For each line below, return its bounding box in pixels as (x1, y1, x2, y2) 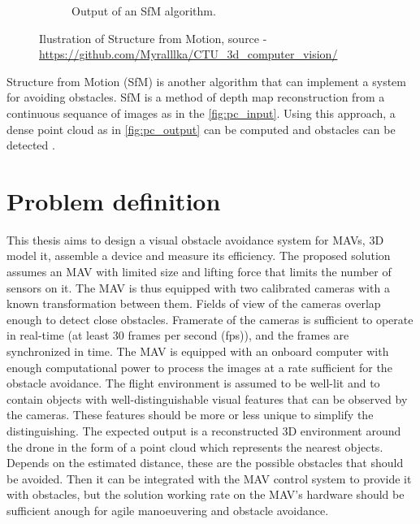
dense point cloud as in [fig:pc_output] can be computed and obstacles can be (6, 120, 396, 137)
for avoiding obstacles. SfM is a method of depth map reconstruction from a (6, 89, 385, 106)
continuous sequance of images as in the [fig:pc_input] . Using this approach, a (6, 104, 396, 121)
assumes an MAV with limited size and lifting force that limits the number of (6, 263, 392, 280)
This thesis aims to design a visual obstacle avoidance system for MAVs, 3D (6, 231, 384, 248)
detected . (6, 136, 55, 154)
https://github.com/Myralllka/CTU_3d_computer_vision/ (39, 45, 338, 63)
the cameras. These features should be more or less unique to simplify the (6, 406, 374, 423)
